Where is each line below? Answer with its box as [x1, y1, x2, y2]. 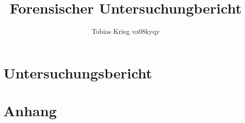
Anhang [3, 101, 57, 121]
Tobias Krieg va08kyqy [91, 26, 160, 36]
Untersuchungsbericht [3, 62, 152, 82]
